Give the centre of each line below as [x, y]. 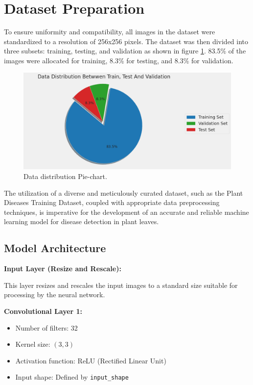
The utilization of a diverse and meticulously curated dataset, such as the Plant [124, 192]
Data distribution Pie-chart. [65, 176]
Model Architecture [55, 248]
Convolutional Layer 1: [43, 311]
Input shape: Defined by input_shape [72, 377]
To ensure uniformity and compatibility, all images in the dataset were [110, 32]
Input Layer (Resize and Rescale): [63, 269]
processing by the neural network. [55, 295]
